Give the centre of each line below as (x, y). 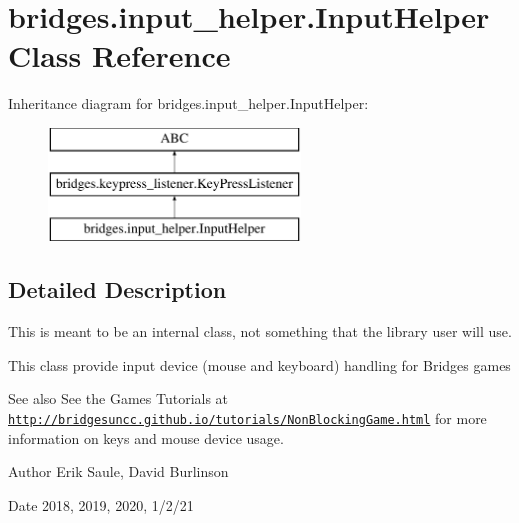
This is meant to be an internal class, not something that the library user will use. (260, 331)
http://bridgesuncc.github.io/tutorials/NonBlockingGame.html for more (247, 417)
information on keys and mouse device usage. (146, 437)
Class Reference (119, 55)
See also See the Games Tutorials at (118, 398)
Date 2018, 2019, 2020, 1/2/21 (101, 504)
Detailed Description (117, 289)
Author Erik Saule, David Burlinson (118, 471)
